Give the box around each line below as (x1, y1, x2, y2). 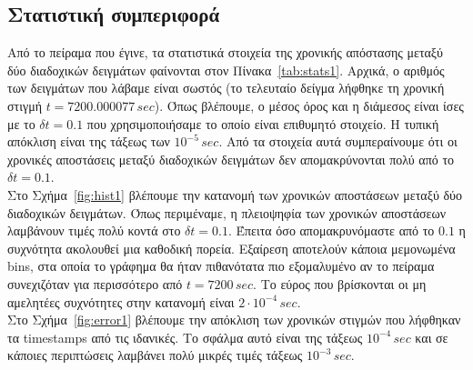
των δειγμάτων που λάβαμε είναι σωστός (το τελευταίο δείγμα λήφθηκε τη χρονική (7, 78, 445, 97)
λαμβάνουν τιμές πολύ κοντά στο (7, 221, 181, 240)
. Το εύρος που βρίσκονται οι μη (253, 274, 427, 293)
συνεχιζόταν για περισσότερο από (7, 274, 183, 293)
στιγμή (7, 95, 42, 115)
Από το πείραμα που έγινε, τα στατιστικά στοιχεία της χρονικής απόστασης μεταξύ (7, 43, 444, 62)
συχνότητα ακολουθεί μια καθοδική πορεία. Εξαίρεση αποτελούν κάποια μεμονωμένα (7, 238, 456, 257)
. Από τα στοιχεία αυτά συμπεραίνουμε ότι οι (218, 132, 458, 151)
